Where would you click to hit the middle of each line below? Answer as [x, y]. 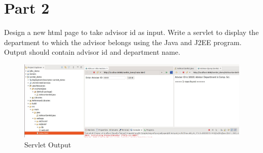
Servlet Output [48, 144]
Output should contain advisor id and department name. [92, 52]
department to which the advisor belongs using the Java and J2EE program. [123, 42]
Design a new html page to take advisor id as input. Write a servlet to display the [131, 32]
